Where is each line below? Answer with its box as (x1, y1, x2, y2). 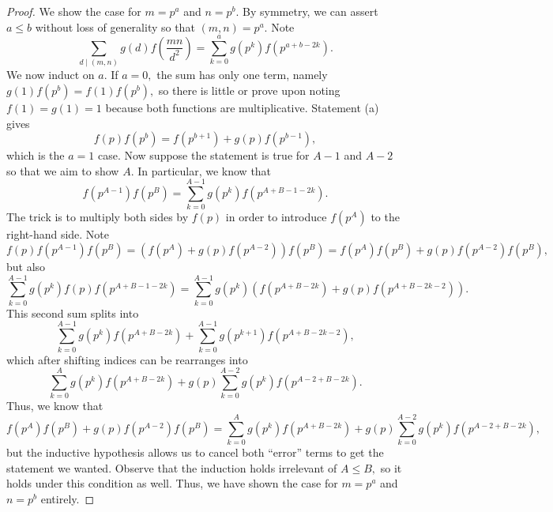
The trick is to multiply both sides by (6, 209, 189, 225)
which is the (6, 147, 65, 164)
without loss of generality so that (35, 18, 195, 35)
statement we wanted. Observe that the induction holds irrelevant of (6, 459, 337, 476)
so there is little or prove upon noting (158, 81, 340, 98)
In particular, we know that (137, 162, 272, 179)
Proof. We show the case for (6, 3, 141, 19)
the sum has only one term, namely (156, 66, 328, 83)
